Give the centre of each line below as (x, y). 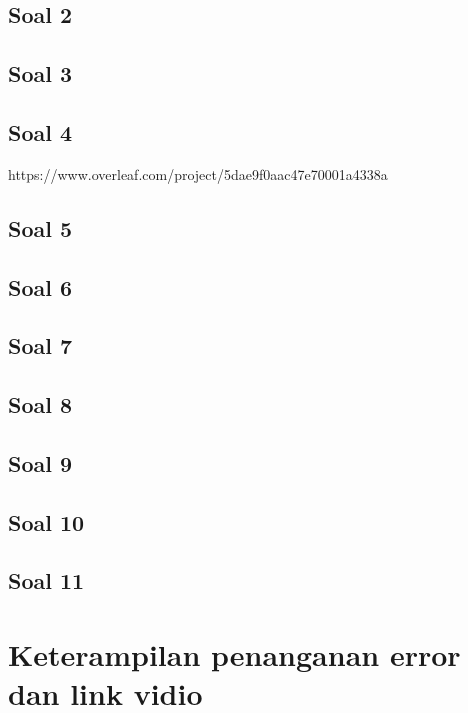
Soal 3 (40, 73)
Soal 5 (40, 227)
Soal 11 (46, 580)
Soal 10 (46, 521)
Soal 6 (40, 286)
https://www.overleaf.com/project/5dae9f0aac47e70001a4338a (198, 173)
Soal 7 (40, 345)
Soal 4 (40, 131)
